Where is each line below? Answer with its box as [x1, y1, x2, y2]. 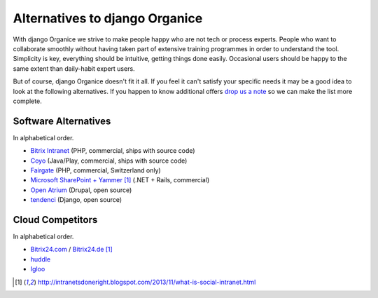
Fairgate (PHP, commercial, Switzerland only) [30, 165, 161, 175]
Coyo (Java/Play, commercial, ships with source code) [30, 156, 188, 165]
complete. [13, 97, 42, 105]
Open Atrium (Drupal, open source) [30, 186, 132, 194]
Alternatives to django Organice [13, 11, 203, 26]
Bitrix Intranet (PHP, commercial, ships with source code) [30, 147, 195, 155]
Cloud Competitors [13, 214, 98, 226]
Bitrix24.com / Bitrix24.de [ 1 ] [30, 245, 113, 254]
